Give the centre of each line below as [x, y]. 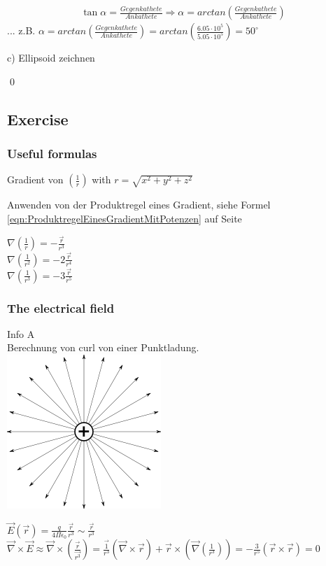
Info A [21, 333]
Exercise [38, 119]
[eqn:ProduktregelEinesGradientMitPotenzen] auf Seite [125, 218]
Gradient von [35, 179]
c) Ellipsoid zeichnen [51, 58]
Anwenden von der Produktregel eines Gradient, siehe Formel [139, 205]
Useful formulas [52, 153]
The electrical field [61, 307]
